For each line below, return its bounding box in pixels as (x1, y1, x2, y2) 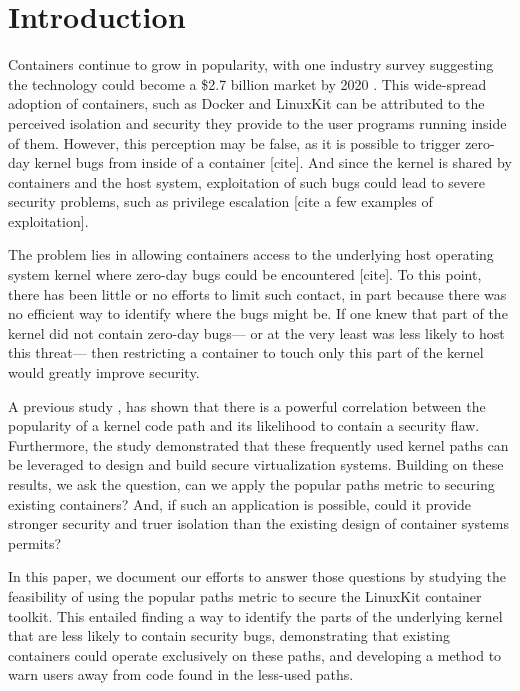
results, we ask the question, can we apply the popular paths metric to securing (8, 474, 495, 494)
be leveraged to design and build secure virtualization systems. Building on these (8, 454, 504, 475)
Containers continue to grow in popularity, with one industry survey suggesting (8, 54, 494, 75)
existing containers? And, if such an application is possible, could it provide (8, 493, 471, 514)
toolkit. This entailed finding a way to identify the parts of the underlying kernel (8, 605, 503, 626)
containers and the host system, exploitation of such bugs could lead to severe (8, 171, 485, 192)
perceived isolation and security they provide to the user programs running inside (8, 112, 507, 133)
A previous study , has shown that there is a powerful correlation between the (8, 395, 486, 416)
